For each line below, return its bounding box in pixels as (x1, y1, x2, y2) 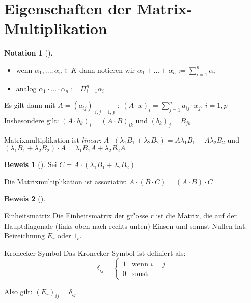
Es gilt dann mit (4, 100, 55, 111)
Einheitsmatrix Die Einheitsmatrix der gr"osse (4, 210, 148, 221)
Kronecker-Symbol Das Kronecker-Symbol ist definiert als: (4, 247, 186, 258)
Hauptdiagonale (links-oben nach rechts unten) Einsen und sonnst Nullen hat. (4, 220, 247, 231)
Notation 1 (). (4, 47, 53, 58)
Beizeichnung (4, 230, 45, 241)
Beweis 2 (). (4, 193, 46, 204)
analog (16, 82, 37, 93)
